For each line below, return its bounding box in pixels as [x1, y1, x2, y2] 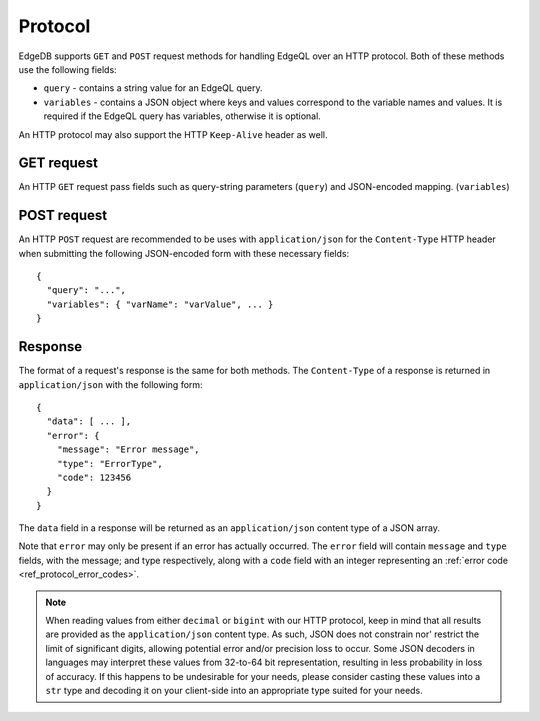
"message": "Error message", [56, 444, 200, 455]
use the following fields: [18, 63, 117, 75]
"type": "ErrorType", [56, 458, 164, 469]
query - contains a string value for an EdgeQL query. [43, 82, 263, 94]
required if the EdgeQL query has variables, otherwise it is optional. [43, 110, 322, 122]
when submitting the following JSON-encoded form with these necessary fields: [18, 247, 350, 259]
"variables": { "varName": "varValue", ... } [46, 298, 274, 310]
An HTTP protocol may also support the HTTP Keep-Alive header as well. [18, 128, 329, 140]
